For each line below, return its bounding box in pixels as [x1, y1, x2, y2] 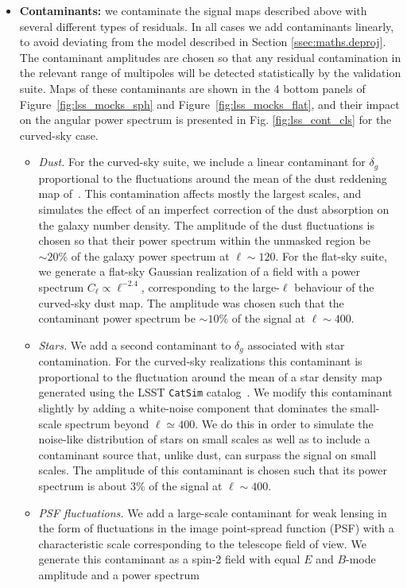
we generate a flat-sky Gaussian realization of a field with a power [38, 263, 361, 280]
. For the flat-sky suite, [275, 247, 387, 264]
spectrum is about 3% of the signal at [38, 478, 223, 493]
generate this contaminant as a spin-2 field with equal [38, 551, 300, 567]
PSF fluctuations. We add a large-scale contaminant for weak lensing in [38, 504, 387, 520]
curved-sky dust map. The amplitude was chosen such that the [38, 294, 344, 311]
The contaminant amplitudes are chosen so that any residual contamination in [19, 48, 401, 65]
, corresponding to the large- [141, 278, 280, 295]
